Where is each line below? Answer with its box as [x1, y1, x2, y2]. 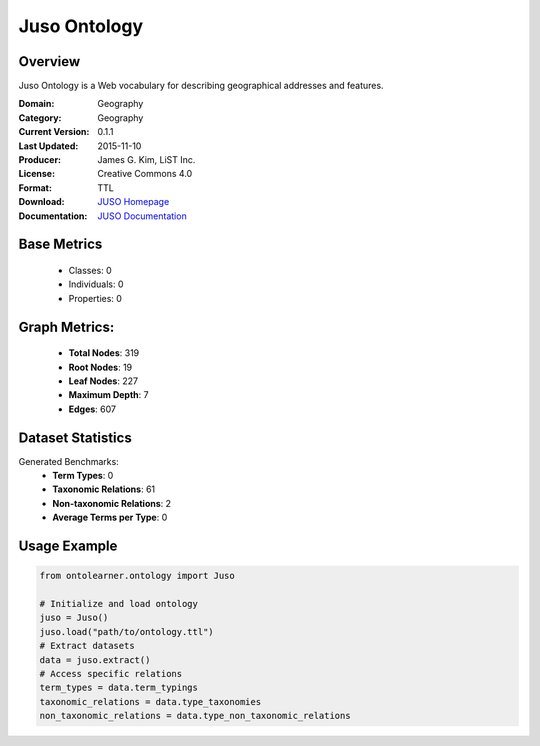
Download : [18, 196, 65, 208]
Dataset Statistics [18, 429, 132, 446]
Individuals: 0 [68, 278, 124, 290]
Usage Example [18, 538, 118, 555]
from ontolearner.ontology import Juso [39, 570, 235, 582]
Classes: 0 [68, 264, 112, 276]
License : [18, 168, 55, 180]
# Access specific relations [39, 668, 183, 679]
